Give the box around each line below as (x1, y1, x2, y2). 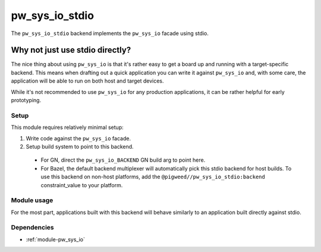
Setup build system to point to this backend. (26, 143, 134, 150)
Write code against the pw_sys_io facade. (26, 134, 131, 142)
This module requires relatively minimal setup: (11, 124, 124, 131)
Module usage (11, 196, 53, 204)
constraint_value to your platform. (40, 181, 123, 188)
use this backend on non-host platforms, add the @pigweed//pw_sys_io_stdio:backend (40, 173, 266, 181)
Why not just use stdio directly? (11, 45, 131, 55)
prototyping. (11, 97, 42, 104)
